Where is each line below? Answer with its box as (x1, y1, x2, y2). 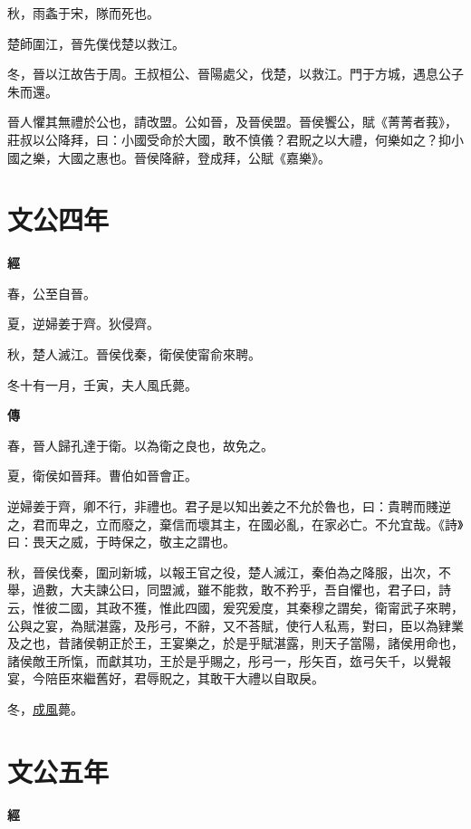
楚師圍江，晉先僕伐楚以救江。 (7, 33, 185, 52)
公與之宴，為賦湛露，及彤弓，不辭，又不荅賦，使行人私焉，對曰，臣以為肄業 (7, 615, 464, 634)
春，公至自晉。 (7, 283, 96, 302)
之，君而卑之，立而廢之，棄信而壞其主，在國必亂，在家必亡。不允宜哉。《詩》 (7, 514, 464, 533)
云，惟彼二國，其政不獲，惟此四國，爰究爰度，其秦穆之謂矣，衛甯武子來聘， (7, 598, 464, 616)
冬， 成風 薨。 (7, 699, 83, 718)
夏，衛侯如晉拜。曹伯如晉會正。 (7, 466, 197, 485)
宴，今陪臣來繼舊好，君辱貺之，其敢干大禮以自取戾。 (7, 669, 324, 688)
